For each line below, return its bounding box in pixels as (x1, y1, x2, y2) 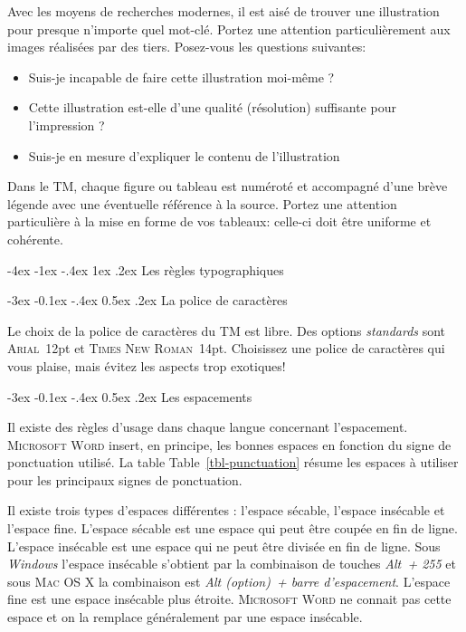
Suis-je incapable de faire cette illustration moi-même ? (28, 67, 335, 86)
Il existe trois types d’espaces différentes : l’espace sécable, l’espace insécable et (7, 501, 445, 520)
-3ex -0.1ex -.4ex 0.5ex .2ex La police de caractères (7, 291, 288, 310)
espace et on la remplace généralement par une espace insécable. (7, 608, 363, 627)
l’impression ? (28, 115, 105, 134)
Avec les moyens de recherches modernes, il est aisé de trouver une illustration (7, 2, 440, 20)
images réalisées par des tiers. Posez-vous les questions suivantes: (7, 37, 366, 56)
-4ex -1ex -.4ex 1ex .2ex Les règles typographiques (7, 260, 284, 279)
